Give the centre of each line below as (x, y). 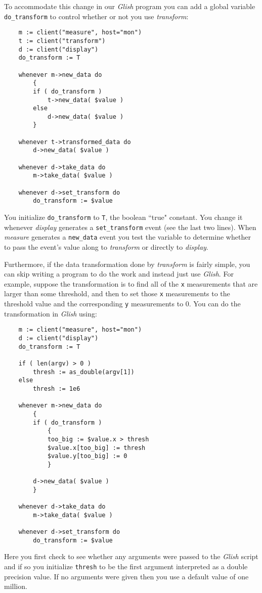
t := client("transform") (62, 41)
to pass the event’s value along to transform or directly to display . (106, 247)
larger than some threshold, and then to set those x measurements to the (117, 293)
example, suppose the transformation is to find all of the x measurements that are (131, 283)
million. (16, 586)
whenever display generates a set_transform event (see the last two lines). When (130, 227)
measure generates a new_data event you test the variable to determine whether (127, 237)
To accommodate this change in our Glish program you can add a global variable (130, 6)
